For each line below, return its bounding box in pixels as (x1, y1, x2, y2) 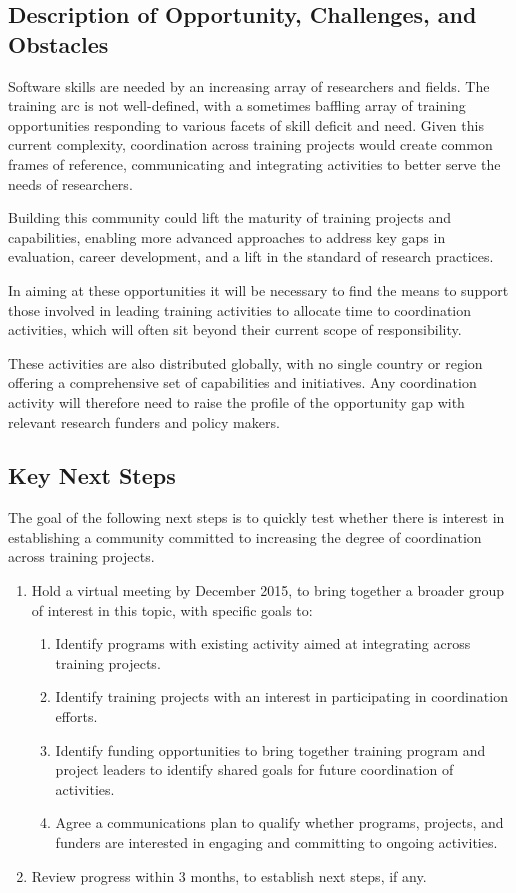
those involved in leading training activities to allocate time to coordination (8, 299, 472, 320)
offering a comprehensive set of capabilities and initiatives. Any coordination (8, 372, 477, 393)
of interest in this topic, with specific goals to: (31, 599, 313, 620)
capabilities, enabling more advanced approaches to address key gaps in (8, 226, 446, 247)
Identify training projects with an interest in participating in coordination (55, 686, 508, 707)
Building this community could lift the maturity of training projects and (8, 207, 452, 228)
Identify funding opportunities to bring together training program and (55, 739, 486, 760)
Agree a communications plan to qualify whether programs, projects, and (55, 812, 504, 833)
